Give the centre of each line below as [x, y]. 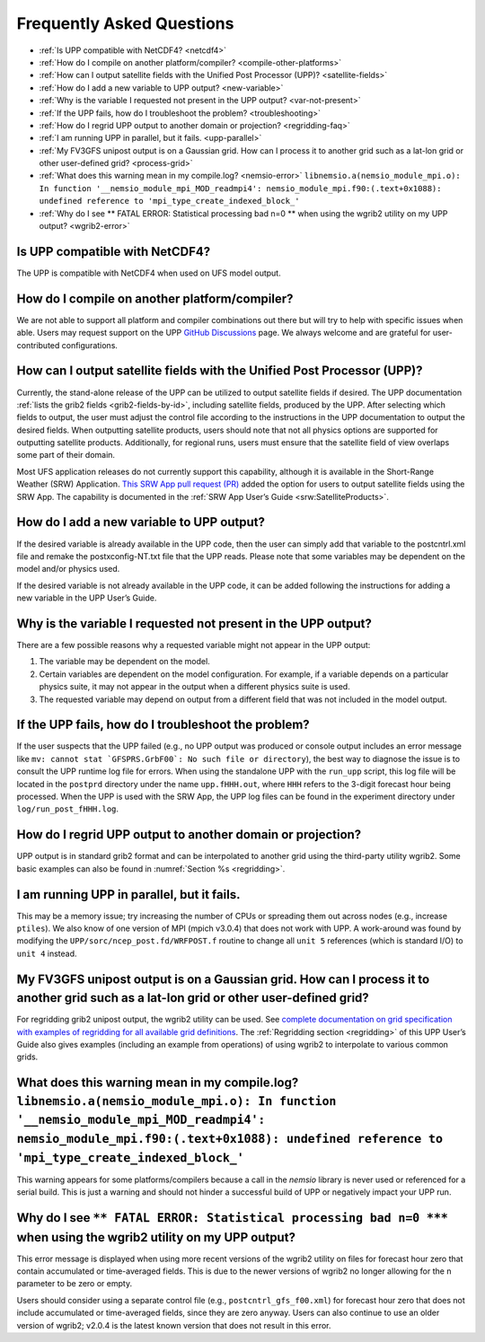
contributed [38, 345]
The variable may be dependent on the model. [124, 662]
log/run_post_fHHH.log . [68, 809]
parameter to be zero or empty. [75, 1284]
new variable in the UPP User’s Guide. [87, 598]
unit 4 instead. [47, 953]
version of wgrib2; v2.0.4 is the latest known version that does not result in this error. [174, 1325]
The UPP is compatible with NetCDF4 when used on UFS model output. [149, 273]
